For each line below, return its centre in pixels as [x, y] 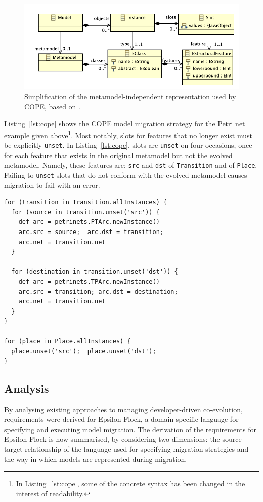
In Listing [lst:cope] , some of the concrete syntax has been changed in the [130, 484]
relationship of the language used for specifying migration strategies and [137, 449]
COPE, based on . [52, 106]
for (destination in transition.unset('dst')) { [95, 272]
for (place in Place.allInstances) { [68, 341]
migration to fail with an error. [52, 185]
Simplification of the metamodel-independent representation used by [130, 96]
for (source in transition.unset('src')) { [85, 212]
